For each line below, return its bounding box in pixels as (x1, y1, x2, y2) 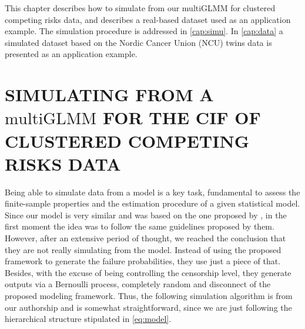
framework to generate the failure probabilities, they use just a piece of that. (5, 255, 281, 267)
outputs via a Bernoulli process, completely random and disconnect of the (5, 278, 271, 290)
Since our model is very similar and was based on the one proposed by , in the (5, 208, 287, 221)
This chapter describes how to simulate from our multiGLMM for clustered (5, 2, 276, 14)
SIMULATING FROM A (5, 82, 214, 107)
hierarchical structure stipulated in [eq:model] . (5, 313, 172, 325)
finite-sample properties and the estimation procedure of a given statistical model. (5, 197, 300, 210)
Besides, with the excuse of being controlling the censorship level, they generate (5, 266, 291, 278)
